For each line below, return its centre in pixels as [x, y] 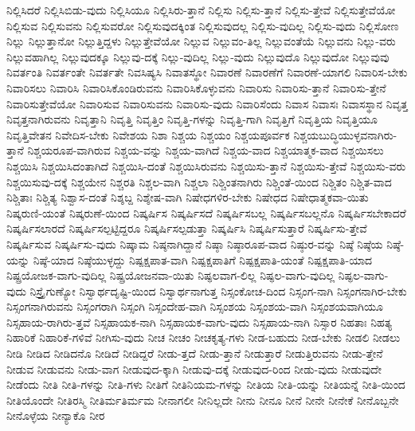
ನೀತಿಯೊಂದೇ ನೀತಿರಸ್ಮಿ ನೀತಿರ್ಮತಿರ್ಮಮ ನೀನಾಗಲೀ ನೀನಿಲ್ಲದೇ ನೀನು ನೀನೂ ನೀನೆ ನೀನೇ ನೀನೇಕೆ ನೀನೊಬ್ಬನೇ [203, 400]
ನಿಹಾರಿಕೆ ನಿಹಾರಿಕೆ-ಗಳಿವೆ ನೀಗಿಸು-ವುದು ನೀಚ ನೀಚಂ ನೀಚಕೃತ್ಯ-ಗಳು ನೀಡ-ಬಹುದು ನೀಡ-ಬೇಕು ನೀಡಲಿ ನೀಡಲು [204, 337]
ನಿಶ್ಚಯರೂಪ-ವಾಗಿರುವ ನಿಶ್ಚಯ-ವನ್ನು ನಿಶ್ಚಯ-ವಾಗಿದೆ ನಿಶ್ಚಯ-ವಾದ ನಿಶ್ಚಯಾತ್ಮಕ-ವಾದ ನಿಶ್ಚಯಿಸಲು [206, 150]
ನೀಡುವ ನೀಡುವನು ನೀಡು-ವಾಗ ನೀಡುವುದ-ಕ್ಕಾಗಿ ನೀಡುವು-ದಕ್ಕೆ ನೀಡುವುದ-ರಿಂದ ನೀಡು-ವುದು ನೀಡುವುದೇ [194, 368]
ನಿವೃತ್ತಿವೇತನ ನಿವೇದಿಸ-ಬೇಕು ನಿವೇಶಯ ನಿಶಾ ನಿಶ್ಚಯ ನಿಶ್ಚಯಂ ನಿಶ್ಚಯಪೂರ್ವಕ [148, 134]
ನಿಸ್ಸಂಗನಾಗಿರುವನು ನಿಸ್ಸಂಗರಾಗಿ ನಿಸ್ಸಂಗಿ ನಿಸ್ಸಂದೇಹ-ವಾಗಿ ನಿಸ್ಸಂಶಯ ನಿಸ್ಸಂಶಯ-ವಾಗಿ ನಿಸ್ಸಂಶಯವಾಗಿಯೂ [195, 306]
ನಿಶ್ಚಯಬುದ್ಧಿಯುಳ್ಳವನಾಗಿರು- [345, 134]
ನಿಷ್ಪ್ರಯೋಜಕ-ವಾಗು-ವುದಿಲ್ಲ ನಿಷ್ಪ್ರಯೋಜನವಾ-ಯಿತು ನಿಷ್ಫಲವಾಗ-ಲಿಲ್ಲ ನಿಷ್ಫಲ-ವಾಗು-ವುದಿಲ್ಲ [171, 275]
